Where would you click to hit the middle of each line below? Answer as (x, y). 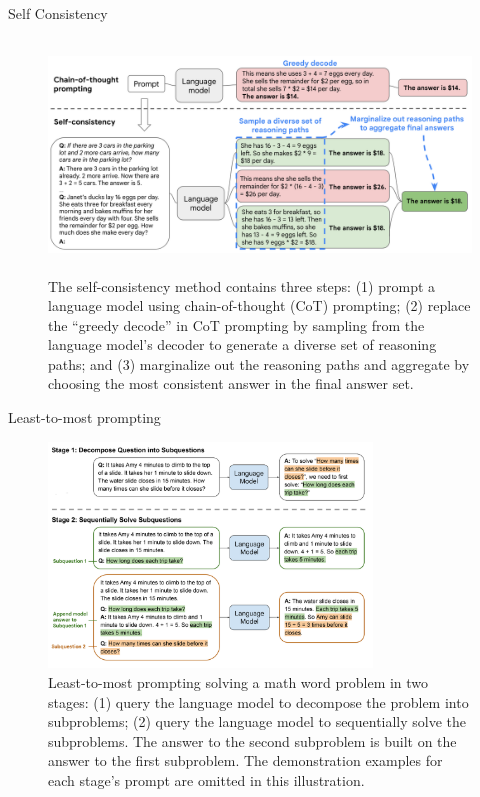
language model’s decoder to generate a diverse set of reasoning (242, 344)
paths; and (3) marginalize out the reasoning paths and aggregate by (259, 363)
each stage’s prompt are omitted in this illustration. (206, 780)
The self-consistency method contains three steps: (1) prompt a (242, 285)
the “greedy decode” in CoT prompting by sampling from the (236, 324)
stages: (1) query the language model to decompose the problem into (258, 701)
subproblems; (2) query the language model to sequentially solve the (257, 721)
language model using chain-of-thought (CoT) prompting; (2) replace (259, 305)
